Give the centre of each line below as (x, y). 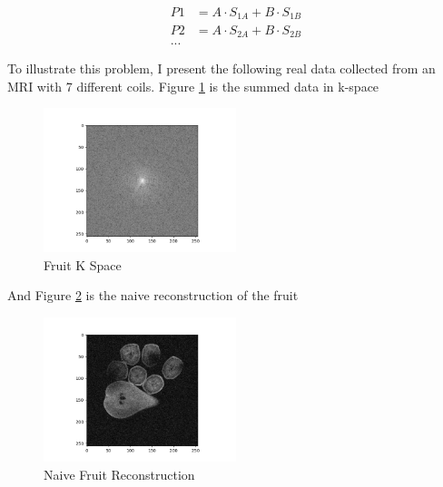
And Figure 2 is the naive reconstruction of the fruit (153, 295)
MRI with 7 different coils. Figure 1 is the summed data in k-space (193, 86)
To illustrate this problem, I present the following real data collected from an (221, 68)
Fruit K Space (83, 264)
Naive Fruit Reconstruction (119, 474)
